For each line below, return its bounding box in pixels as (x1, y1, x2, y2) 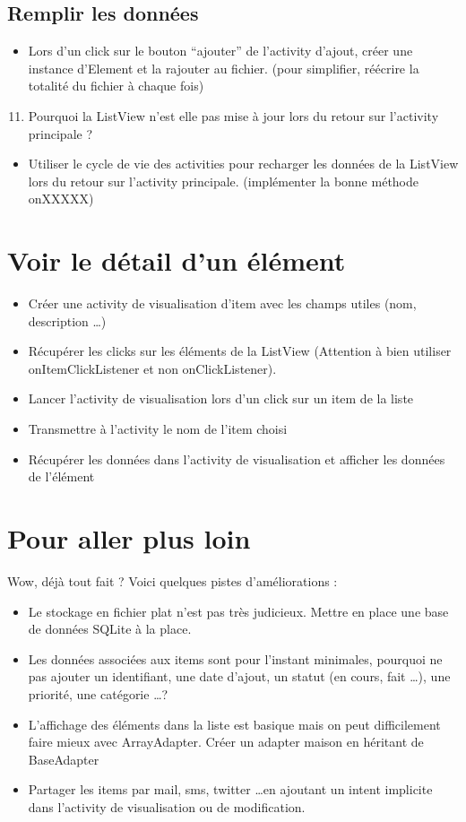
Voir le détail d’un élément (7, 242, 346, 279)
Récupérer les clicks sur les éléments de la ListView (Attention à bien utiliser (28, 342, 452, 360)
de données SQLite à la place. (28, 619, 192, 638)
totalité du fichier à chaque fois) (28, 76, 204, 95)
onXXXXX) (28, 189, 94, 208)
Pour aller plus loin (7, 520, 251, 557)
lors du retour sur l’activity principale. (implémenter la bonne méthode (28, 171, 419, 190)
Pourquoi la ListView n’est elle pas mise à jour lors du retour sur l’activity (28, 106, 439, 125)
